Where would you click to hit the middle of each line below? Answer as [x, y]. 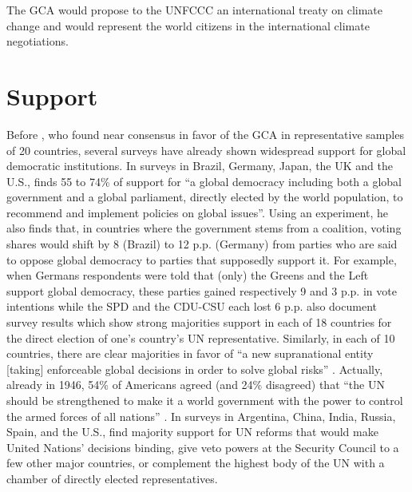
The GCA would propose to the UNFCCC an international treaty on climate [195, 10]
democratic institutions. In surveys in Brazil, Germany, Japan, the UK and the [200, 166]
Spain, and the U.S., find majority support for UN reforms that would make [192, 432]
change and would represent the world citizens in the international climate [188, 25]
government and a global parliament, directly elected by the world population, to [205, 197]
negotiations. [38, 41]
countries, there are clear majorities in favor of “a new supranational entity [190, 353]
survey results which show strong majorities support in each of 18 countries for [199, 322]
